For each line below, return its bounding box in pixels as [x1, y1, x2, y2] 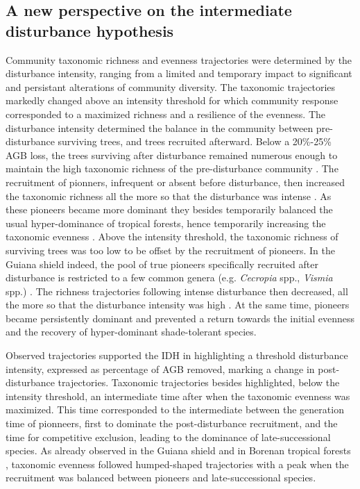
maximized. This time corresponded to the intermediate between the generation [6, 402, 344, 417]
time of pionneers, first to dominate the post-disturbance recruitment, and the [6, 416, 338, 431]
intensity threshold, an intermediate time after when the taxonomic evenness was [6, 388, 350, 403]
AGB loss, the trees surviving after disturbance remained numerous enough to [6, 147, 338, 162]
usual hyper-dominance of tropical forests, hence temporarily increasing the [6, 215, 326, 230]
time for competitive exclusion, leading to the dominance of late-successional [6, 429, 331, 444]
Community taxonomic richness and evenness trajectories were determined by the [6, 52, 352, 67]
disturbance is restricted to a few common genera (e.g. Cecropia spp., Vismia [6, 270, 333, 285]
